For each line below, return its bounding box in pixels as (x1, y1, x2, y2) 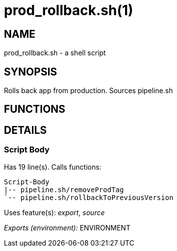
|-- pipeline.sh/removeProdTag (4, 185, 124, 194)
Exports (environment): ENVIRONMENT (4, 223, 130, 232)
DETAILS (4, 124, 47, 136)
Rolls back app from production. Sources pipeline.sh (4, 86, 173, 95)
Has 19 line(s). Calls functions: (4, 162, 101, 171)
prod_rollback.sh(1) (4, 2, 133, 19)
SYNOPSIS (4, 65, 57, 78)
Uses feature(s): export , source (4, 208, 105, 217)
